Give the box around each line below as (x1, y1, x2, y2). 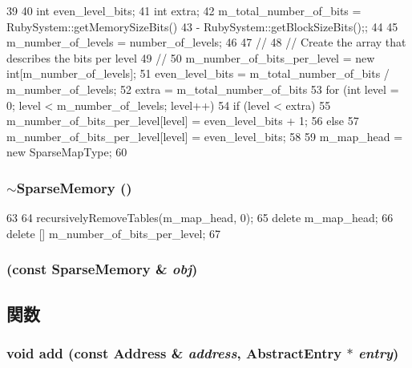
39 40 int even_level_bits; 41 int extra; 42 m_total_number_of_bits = (6, 2, 362, 18)
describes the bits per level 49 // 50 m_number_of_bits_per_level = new (6, 49, 375, 66)
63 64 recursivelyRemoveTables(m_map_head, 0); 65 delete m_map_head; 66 (6, 209, 394, 226)
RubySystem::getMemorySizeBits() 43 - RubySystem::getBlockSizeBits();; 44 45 (6, 18, 398, 34)
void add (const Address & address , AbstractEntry (6, 342, 342, 362)
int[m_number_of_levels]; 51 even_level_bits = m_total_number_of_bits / (6, 65, 390, 82)
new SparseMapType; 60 (6, 144, 127, 160)
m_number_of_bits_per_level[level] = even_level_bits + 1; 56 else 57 (6, 112, 359, 129)
